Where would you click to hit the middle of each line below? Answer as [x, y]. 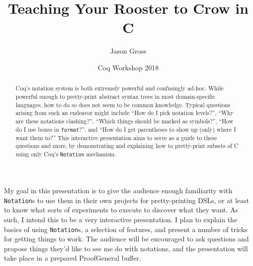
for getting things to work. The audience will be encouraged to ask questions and [126, 239]
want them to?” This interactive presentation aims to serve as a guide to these [116, 137]
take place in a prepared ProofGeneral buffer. [72, 258]
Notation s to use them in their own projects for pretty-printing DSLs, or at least [126, 200]
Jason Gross [128, 51]
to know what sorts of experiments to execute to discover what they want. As [121, 210]
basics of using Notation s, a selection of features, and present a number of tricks [126, 229]
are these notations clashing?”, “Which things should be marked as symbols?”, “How [124, 121]
